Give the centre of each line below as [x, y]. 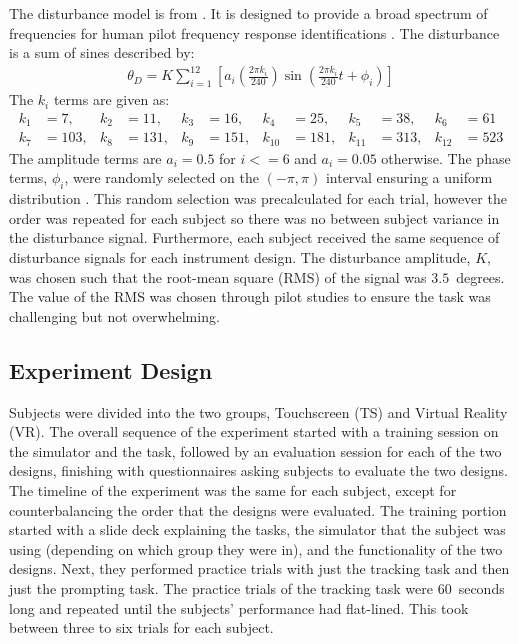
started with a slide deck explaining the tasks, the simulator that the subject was [257, 529]
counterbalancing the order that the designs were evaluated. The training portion [258, 509]
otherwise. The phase [446, 157]
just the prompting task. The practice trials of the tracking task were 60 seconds [257, 587]
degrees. [480, 276]
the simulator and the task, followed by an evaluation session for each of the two [255, 450]
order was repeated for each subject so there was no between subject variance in [254, 217]
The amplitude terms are [85, 157]
